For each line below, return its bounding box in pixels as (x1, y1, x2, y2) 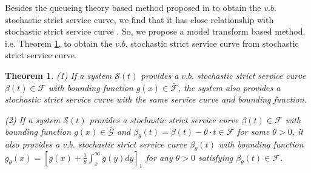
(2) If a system (5, 113, 61, 126)
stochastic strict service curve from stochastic (130, 36, 299, 49)
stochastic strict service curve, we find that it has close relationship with (5, 13, 274, 25)
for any (145, 151, 173, 163)
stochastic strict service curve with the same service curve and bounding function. (5, 93, 307, 106)
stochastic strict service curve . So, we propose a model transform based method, (5, 25, 306, 38)
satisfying (198, 151, 233, 163)
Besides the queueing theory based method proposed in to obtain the (5, 1, 261, 13)
